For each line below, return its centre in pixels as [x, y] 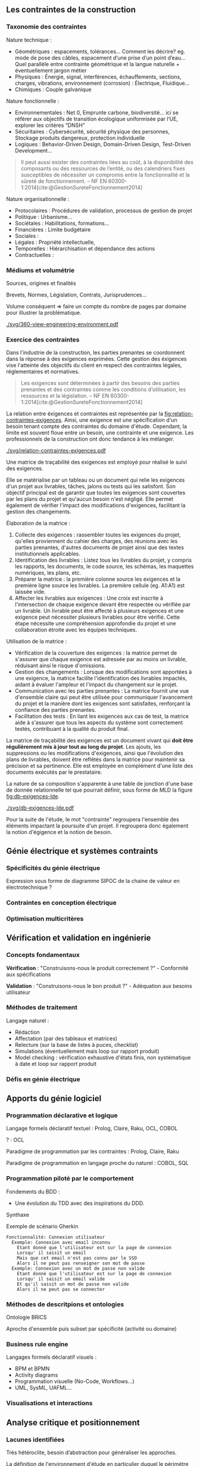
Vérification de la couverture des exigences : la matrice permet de [96, 653]
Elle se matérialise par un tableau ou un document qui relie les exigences [96, 480]
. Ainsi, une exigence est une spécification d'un [119, 420]
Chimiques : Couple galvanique [53, 89]
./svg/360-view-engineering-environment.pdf [62, 324]
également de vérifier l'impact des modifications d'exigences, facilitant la [96, 506]
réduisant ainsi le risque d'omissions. [60, 666]
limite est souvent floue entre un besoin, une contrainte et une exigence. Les [100, 433]
